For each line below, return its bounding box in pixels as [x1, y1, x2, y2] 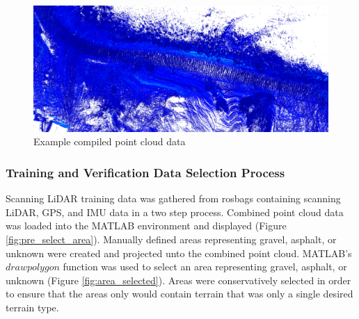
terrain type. [6, 300, 59, 314]
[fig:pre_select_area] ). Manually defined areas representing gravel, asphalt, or [6, 231, 337, 246]
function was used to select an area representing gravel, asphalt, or [63, 259, 347, 274]
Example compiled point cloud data [33, 134, 186, 149]
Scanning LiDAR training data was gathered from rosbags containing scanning [6, 191, 341, 206]
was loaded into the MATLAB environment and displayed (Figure [6, 218, 287, 233]
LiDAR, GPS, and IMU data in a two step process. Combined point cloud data [6, 204, 344, 219]
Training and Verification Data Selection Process [6, 163, 285, 181]
